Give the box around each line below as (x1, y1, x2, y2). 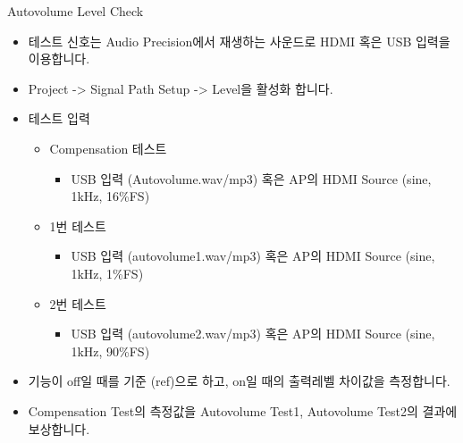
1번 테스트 (49, 216, 106, 235)
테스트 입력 (28, 109, 90, 128)
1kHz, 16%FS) (71, 187, 150, 205)
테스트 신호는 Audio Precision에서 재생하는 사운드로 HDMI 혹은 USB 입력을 (28, 31, 450, 50)
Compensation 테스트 (49, 138, 167, 157)
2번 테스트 (49, 294, 106, 313)
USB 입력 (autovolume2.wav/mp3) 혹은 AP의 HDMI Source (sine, (71, 324, 435, 343)
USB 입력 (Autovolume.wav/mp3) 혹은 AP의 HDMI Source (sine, (71, 169, 432, 188)
